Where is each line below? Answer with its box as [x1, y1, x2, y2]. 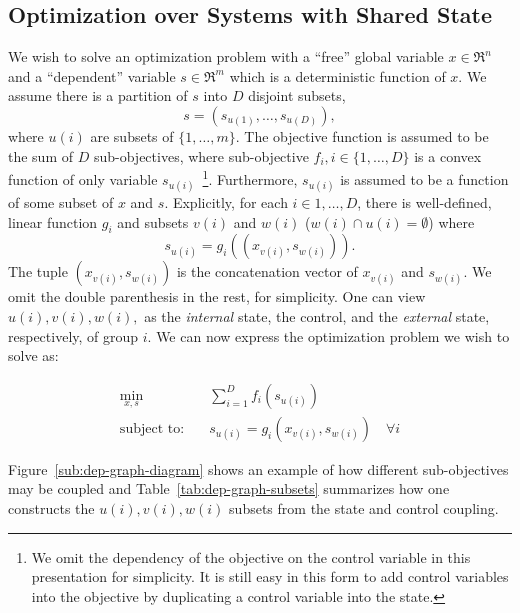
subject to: [119, 421, 185, 436]
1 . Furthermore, [202, 166, 298, 189]
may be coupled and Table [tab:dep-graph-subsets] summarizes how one [8, 478, 450, 499]
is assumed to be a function [340, 168, 509, 189]
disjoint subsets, [248, 85, 346, 106]
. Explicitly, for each [164, 192, 288, 213]
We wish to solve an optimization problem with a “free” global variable [8, 46, 444, 67]
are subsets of [90, 125, 174, 146]
